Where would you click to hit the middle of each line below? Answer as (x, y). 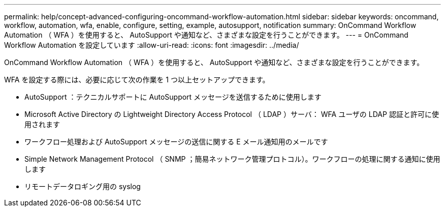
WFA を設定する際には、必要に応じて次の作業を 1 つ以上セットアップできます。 (137, 80)
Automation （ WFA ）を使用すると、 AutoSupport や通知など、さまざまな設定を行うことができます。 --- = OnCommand (206, 35)
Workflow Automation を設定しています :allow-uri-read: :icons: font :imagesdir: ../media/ (152, 45)
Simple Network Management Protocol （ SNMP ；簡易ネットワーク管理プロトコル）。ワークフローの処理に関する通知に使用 (232, 159)
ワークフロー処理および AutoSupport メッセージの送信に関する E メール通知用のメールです (176, 142)
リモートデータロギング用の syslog (83, 186)
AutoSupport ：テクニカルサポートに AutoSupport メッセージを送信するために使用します (173, 97)
